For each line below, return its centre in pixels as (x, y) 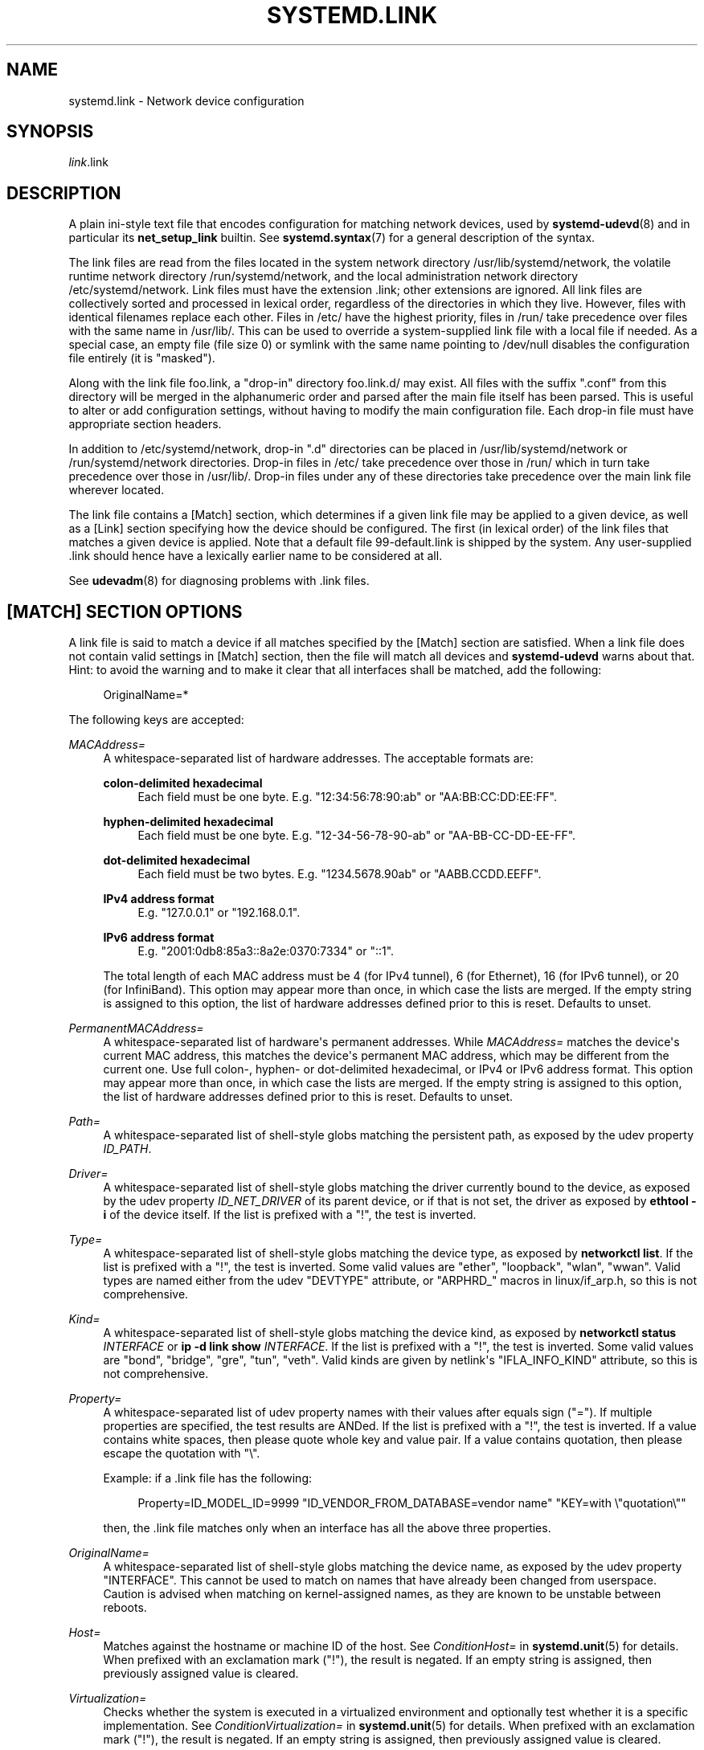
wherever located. (117, 490)
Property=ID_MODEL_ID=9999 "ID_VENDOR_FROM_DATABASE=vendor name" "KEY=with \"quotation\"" (412, 1503)
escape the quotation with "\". (182, 1454)
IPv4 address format (159, 899)
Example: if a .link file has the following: (207, 1478)
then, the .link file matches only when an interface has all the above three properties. (327, 1528)
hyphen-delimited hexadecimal (188, 822)
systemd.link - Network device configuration (186, 100)
